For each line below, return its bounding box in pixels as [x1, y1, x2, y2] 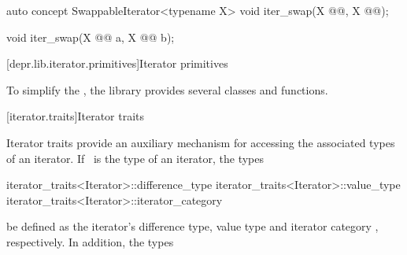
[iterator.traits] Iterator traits [6, 108, 145, 124]
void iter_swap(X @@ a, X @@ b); [6, 28, 175, 45]
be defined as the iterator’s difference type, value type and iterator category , [6, 218, 379, 235]
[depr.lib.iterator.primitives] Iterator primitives [6, 55, 228, 72]
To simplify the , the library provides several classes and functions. [6, 81, 328, 98]
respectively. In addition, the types [6, 233, 174, 249]
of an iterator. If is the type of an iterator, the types [6, 150, 264, 166]
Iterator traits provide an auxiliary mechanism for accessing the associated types [6, 134, 395, 150]
